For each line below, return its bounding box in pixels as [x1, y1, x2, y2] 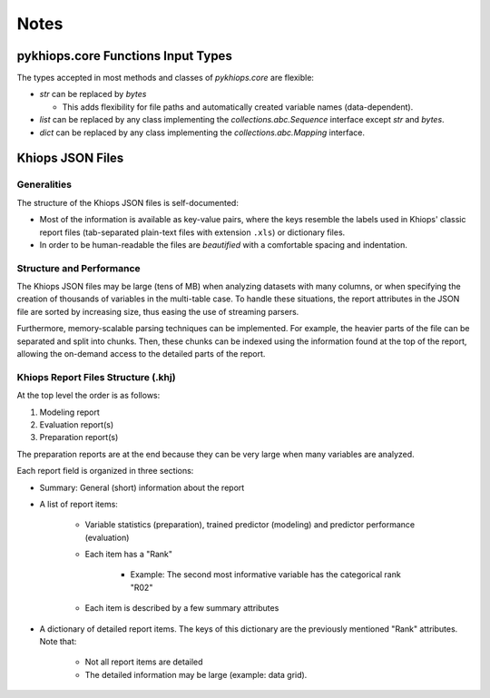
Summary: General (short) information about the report [39, 482, 245, 493]
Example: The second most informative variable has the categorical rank [130, 569, 401, 580]
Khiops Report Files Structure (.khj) [16, 370, 176, 383]
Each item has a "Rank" [84, 549, 172, 560]
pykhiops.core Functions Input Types [16, 48, 233, 64]
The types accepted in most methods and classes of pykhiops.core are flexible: [16, 73, 315, 84]
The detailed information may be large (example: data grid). [84, 669, 308, 680]
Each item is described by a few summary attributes [84, 603, 279, 614]
